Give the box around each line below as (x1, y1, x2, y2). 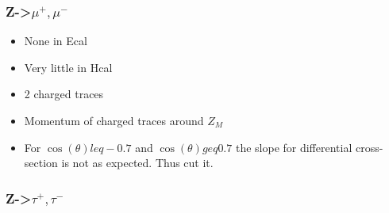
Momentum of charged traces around (24, 112, 204, 128)
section (24, 154, 58, 171)
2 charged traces (24, 86, 104, 102)
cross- (355, 139, 383, 155)
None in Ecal (24, 32, 87, 49)
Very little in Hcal (24, 59, 113, 75)
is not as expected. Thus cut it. (61, 154, 214, 171)
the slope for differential (235, 139, 352, 155)
